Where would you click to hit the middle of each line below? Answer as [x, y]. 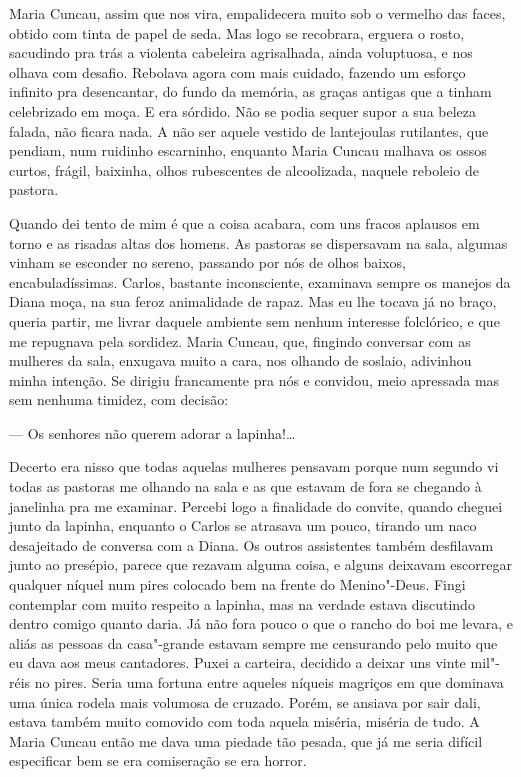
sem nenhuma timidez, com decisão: [119, 399]
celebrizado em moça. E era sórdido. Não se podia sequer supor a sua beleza [243, 110]
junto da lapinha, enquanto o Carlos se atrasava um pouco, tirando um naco [243, 525]
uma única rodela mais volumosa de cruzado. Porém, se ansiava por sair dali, [245, 701]
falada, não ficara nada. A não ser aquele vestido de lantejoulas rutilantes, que [249, 130]
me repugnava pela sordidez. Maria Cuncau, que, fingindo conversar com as [240, 340]
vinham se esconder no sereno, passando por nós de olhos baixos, [207, 262]
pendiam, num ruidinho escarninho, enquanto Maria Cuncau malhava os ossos [248, 150]
